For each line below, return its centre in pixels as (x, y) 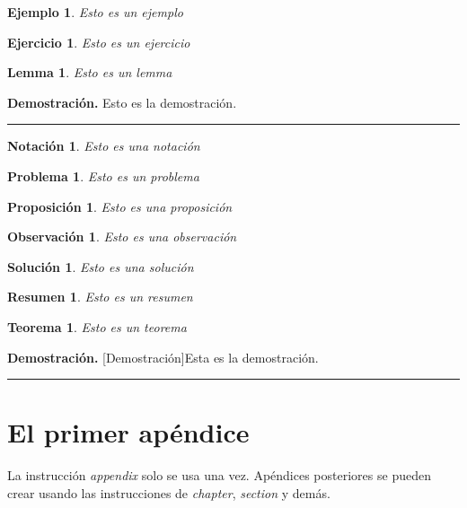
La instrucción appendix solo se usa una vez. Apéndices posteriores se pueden (219, 475)
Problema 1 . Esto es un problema (103, 175)
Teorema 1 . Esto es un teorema (97, 326)
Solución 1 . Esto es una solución (101, 266)
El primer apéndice (128, 432)
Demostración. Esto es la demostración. (122, 102)
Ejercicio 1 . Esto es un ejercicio (99, 42)
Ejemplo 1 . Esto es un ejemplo (95, 12)
